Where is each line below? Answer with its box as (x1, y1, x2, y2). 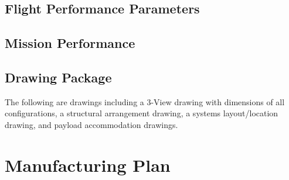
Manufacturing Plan (5, 153, 171, 176)
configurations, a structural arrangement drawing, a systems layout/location (5, 107, 278, 119)
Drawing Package (5, 68, 112, 86)
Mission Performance (5, 34, 135, 52)
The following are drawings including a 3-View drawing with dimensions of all (5, 95, 285, 108)
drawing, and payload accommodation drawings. (5, 118, 178, 130)
